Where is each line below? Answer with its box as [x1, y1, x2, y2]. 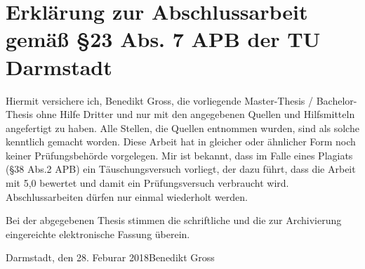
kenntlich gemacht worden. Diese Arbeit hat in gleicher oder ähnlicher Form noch [6, 134, 356, 149]
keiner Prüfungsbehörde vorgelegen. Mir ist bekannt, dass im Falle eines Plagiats [6, 147, 353, 162]
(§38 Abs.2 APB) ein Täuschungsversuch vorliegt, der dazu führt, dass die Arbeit [6, 162, 356, 176]
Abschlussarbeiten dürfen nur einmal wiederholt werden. [6, 189, 248, 204]
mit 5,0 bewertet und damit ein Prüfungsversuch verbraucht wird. [6, 176, 289, 190]
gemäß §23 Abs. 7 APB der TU [6, 25, 321, 53]
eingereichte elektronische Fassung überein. [6, 226, 190, 241]
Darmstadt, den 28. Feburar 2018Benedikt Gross [6, 250, 215, 265]
